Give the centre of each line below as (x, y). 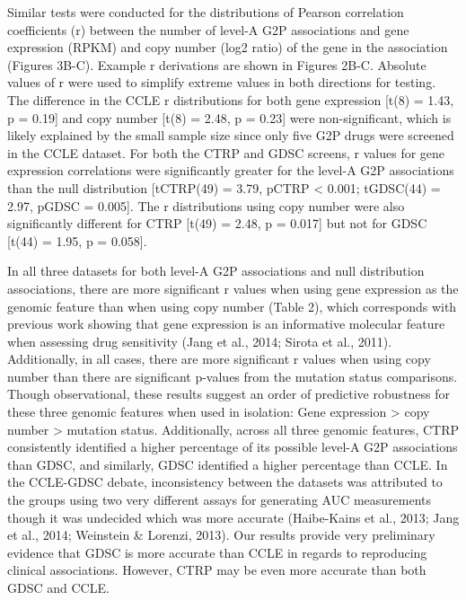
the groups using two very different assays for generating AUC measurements (220, 500)
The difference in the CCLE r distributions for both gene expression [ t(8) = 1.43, (231, 99)
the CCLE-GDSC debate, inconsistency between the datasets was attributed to (225, 482)
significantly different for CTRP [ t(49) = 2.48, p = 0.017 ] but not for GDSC (217, 223)
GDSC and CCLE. (58, 587)
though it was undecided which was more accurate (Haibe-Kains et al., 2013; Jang (233, 517)
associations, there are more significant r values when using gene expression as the (233, 288)
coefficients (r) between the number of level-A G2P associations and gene (208, 29)
